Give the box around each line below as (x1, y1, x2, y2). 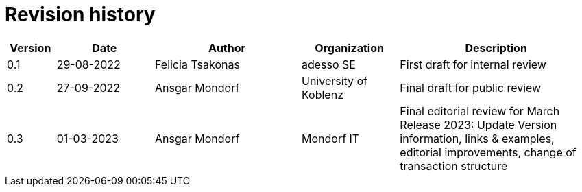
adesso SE (301, 57, 356, 71)
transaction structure (400, 158, 508, 173)
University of (301, 73, 368, 88)
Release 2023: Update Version (400, 117, 557, 132)
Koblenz (301, 87, 343, 101)
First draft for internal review (400, 57, 546, 71)
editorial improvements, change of (400, 145, 577, 159)
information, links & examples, (400, 131, 555, 145)
